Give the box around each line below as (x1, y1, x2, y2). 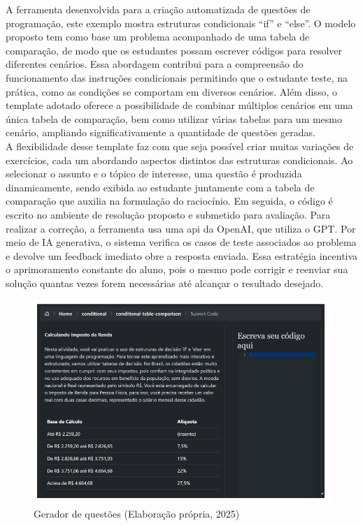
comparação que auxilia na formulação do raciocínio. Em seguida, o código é (6, 193, 333, 208)
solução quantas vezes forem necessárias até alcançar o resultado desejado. (6, 275, 324, 290)
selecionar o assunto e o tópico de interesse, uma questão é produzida (6, 166, 302, 181)
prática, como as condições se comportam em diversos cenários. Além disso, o (6, 84, 337, 98)
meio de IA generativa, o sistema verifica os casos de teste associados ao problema (6, 235, 357, 249)
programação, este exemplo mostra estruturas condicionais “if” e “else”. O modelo (6, 15, 356, 30)
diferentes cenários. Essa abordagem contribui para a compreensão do (6, 57, 304, 71)
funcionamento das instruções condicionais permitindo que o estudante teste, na (6, 70, 348, 85)
